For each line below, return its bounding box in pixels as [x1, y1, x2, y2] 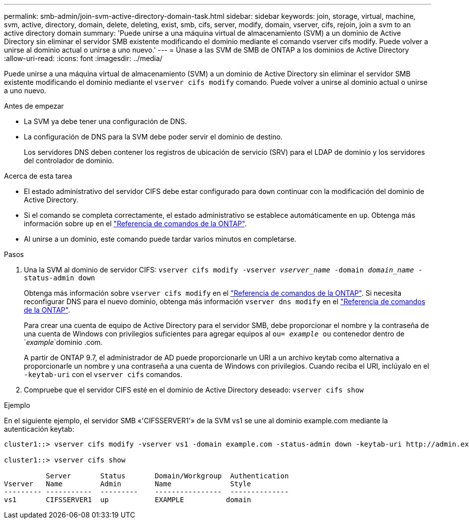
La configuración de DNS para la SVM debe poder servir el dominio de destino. [24, 132, 283, 141]
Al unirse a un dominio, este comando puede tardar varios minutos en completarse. [24, 235, 297, 243]
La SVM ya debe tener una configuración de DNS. [24, 117, 187, 126]
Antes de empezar [4, 102, 64, 110]
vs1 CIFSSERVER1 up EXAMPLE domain [4, 496, 251, 504]
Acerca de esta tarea [4, 172, 73, 180]
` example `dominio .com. [24, 338, 103, 346]
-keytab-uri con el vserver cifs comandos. [24, 370, 183, 379]
